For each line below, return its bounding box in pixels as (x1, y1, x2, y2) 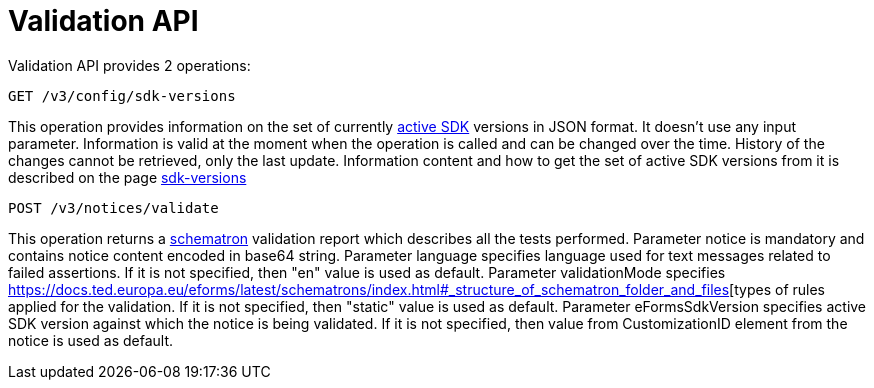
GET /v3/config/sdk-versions (8, 87, 236, 104)
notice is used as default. (8, 331, 174, 349)
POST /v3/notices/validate (8, 199, 219, 216)
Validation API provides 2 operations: (8, 56, 251, 74)
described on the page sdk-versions (8, 168, 247, 186)
